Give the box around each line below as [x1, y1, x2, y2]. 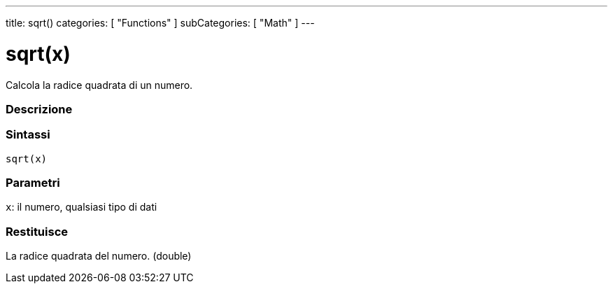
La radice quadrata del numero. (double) [6, 250, 192, 262]
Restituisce [6, 224, 69, 239]
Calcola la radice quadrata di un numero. [6, 78, 193, 91]
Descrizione [6, 101, 73, 116]
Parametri [6, 176, 60, 190]
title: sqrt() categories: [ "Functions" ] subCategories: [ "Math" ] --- [6, 17, 315, 29]
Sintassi [6, 127, 50, 142]
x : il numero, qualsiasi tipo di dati [6, 201, 157, 213]
